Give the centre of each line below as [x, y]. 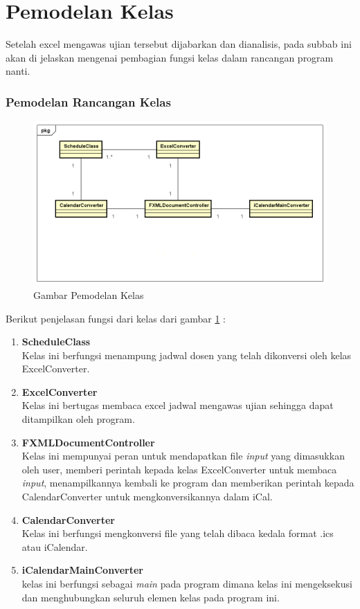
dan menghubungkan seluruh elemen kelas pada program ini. [151, 597]
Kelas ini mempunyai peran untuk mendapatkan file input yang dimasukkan [183, 456]
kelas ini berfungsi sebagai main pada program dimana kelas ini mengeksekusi [187, 583]
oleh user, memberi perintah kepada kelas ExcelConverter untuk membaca [179, 469]
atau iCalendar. [55, 546]
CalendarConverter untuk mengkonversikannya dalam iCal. [147, 497]
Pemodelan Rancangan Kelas [88, 101]
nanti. [18, 71]
